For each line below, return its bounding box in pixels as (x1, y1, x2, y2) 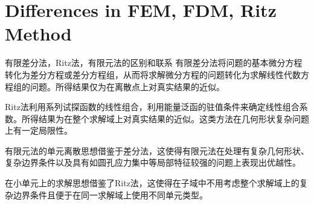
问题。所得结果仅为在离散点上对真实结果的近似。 (30, 80, 225, 93)
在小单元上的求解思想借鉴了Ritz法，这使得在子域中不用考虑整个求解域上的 (5, 177, 300, 189)
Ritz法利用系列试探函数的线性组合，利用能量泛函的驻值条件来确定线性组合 (5, 100, 300, 113)
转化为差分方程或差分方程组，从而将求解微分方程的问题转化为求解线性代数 (5, 68, 301, 80)
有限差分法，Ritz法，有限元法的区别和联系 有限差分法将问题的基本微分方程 (5, 56, 303, 69)
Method (5, 21, 72, 46)
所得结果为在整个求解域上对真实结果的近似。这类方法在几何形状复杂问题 (21, 112, 309, 125)
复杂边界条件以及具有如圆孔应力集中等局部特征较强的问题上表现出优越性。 (5, 156, 301, 169)
